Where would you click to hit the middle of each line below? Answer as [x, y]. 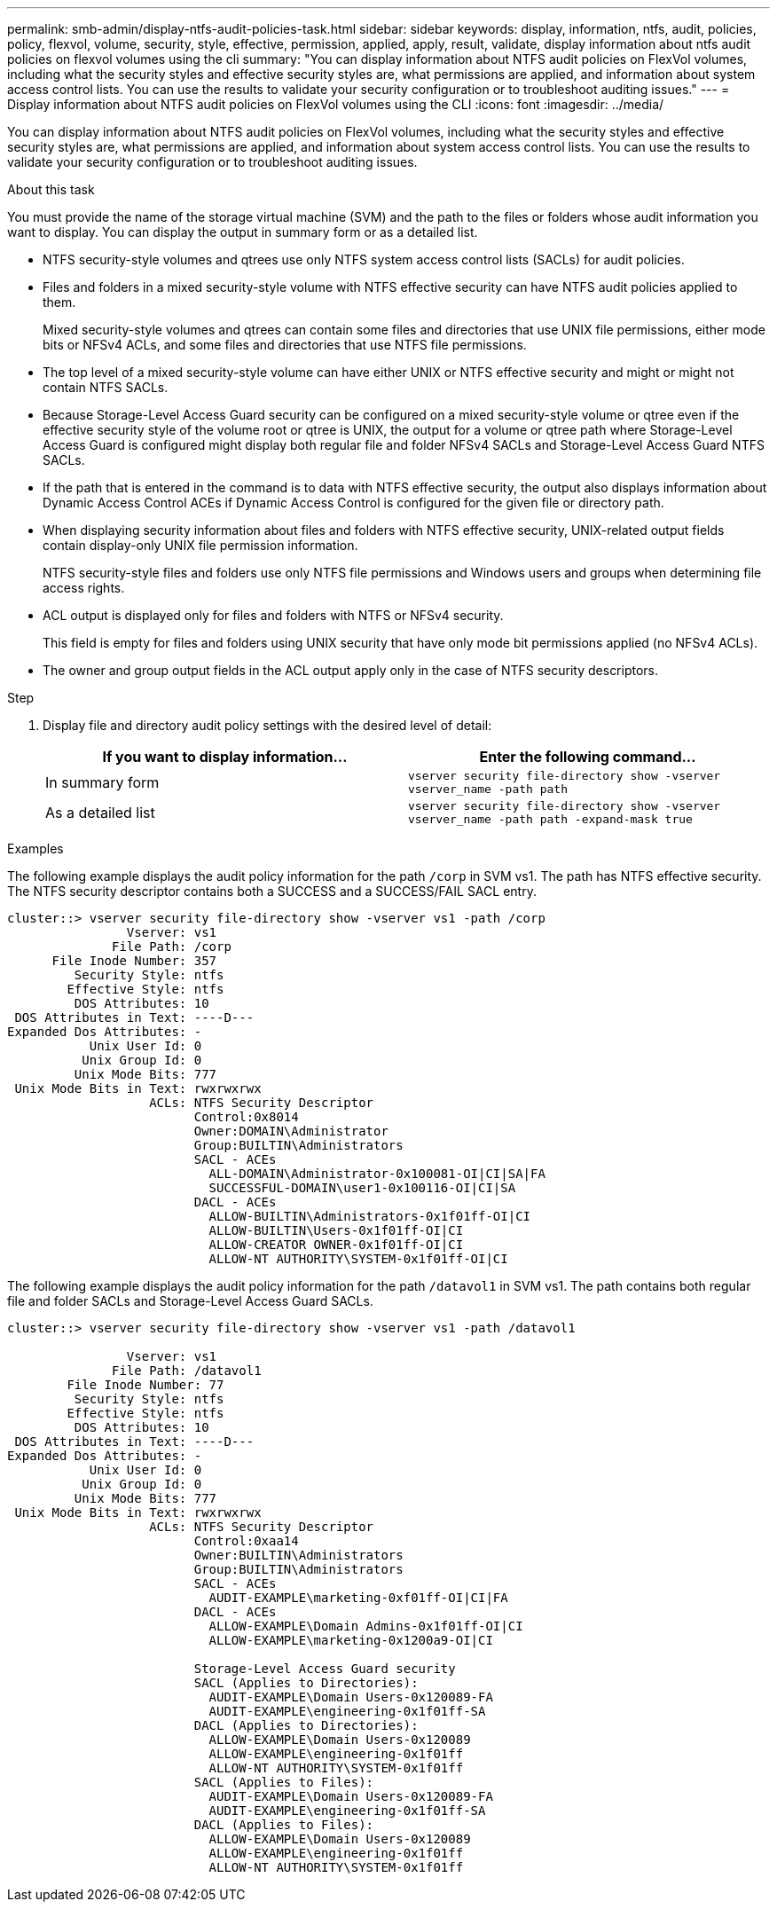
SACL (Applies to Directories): [306, 1683]
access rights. [84, 588]
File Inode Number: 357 [134, 961]
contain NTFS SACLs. [106, 387]
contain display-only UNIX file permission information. [200, 545]
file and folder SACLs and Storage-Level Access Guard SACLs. [190, 1301]
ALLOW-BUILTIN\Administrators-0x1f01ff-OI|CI [370, 1216]
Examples [35, 848]
